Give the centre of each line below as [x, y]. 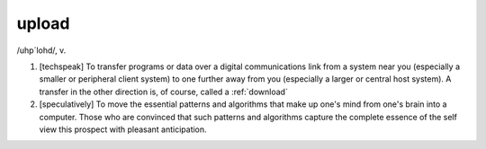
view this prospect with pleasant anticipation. [123, 129]
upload [44, 23]
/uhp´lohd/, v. [41, 50]
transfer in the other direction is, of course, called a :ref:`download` [163, 92]
